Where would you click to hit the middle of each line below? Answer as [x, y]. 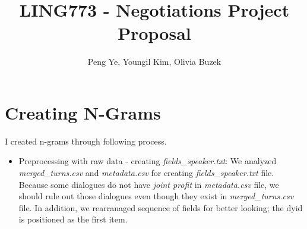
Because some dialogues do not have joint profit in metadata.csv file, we [149, 184]
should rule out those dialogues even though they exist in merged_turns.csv [156, 196]
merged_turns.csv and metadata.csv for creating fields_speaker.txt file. [146, 173]
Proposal [154, 33]
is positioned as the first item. [73, 219]
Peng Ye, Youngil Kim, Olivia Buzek [154, 62]
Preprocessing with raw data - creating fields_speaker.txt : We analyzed [148, 161]
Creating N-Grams [83, 112]
